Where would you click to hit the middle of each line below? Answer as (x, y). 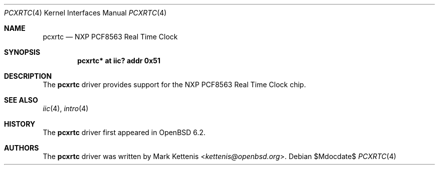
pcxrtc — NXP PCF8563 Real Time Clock (110, 37)
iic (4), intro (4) (66, 108)
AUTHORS (22, 148)
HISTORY (20, 124)
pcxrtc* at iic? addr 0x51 (119, 61)
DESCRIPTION (28, 76)
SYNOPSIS (22, 52)
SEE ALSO (21, 100)
